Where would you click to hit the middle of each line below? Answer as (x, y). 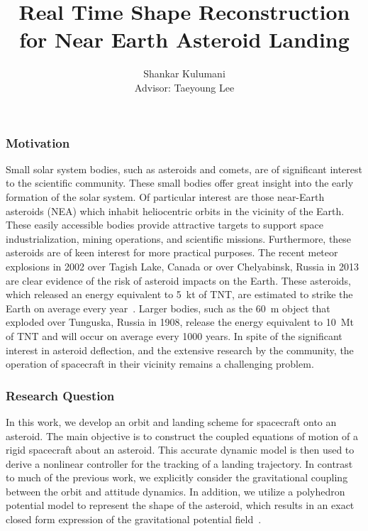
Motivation (38, 142)
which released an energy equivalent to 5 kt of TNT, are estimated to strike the (179, 294)
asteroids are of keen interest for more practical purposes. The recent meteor (172, 252)
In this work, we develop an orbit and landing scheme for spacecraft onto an (171, 421)
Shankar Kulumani (184, 73)
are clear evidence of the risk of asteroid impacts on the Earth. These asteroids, (178, 280)
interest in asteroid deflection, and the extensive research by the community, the (180, 350)
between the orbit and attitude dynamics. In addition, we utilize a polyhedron (175, 491)
